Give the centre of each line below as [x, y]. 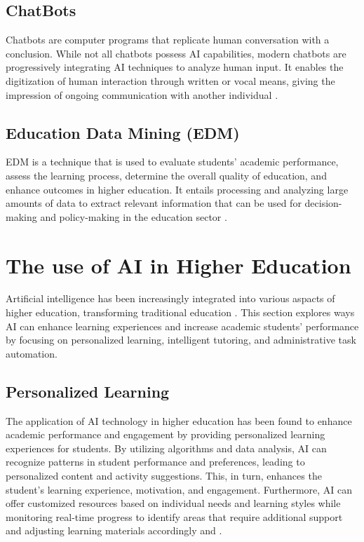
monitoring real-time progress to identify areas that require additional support [174, 516]
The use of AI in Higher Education [178, 265]
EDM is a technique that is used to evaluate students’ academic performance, [172, 162]
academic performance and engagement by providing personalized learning [166, 434]
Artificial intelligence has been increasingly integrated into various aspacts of [170, 298]
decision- [323, 203]
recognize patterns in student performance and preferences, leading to [155, 462]
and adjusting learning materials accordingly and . [114, 530]
